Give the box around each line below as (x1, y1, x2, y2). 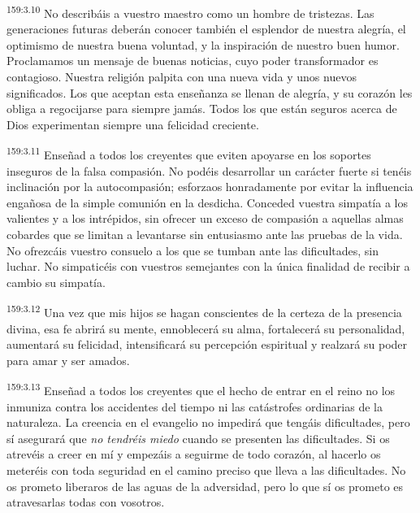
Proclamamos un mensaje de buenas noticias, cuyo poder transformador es (6, 52, 379, 69)
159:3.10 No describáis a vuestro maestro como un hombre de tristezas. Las (6, 2, 375, 21)
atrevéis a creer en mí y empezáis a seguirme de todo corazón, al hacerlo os (6, 446, 381, 463)
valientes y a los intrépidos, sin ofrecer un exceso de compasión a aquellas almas (6, 210, 404, 227)
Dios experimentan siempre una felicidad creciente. (6, 115, 259, 133)
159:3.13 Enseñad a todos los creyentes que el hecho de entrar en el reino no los (6, 380, 396, 399)
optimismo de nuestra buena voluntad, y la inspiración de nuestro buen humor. (6, 36, 400, 53)
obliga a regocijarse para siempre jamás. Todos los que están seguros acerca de (6, 100, 397, 117)
